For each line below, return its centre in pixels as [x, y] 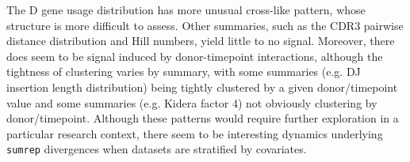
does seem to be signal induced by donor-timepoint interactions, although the [195, 56]
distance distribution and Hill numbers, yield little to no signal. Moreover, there [201, 41]
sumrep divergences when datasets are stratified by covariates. [157, 149]
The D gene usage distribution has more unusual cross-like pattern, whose [186, 9]
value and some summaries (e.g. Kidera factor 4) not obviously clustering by [192, 102]
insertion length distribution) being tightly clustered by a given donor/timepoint [202, 87]
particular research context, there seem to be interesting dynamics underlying [195, 133]
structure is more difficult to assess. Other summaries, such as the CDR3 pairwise [205, 25]
